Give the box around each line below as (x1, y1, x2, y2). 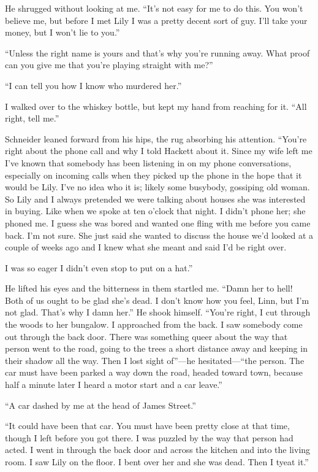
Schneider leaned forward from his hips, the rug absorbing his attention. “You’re (5, 132, 307, 145)
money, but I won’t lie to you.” (5, 26, 120, 39)
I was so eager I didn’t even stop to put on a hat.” (5, 261, 193, 274)
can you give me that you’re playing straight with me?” (5, 58, 213, 71)
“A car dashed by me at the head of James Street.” (5, 398, 196, 411)
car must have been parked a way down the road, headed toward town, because (5, 366, 303, 379)
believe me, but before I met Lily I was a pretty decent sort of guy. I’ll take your (5, 14, 308, 26)
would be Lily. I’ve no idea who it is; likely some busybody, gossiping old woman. (5, 180, 310, 193)
